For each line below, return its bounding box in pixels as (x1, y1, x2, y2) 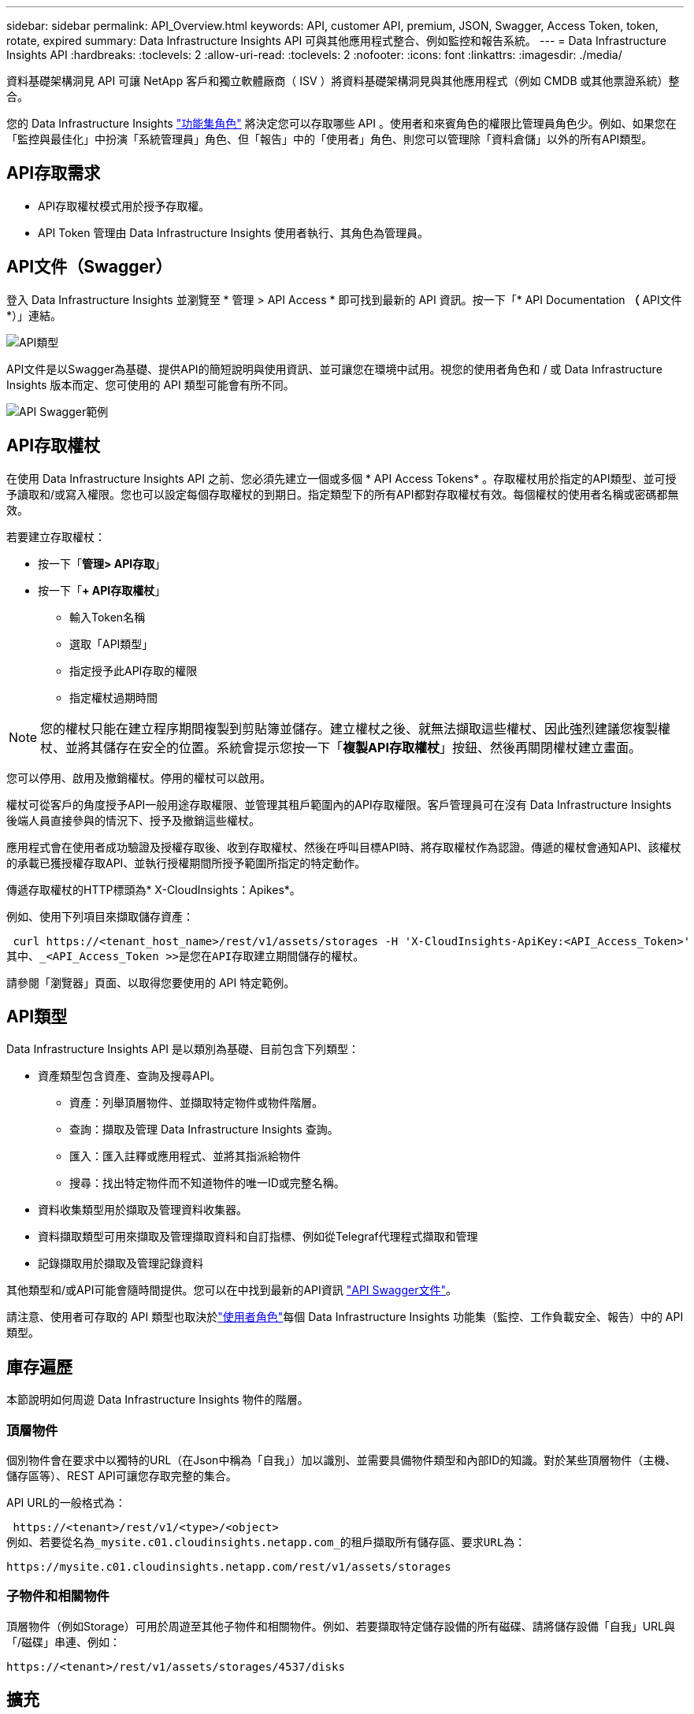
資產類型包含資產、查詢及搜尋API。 (38, 1069, 221, 1083)
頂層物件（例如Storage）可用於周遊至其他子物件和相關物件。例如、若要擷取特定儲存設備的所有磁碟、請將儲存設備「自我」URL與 (6, 1619, 676, 1633)
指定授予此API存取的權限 (69, 663, 198, 677)
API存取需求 (6, 163, 101, 184)
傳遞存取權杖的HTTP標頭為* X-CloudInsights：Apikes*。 (6, 882, 301, 896)
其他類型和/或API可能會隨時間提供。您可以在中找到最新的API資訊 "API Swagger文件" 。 (6, 1283, 457, 1297)
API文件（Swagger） (6, 257, 173, 277)
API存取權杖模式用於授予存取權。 (38, 198, 210, 213)
